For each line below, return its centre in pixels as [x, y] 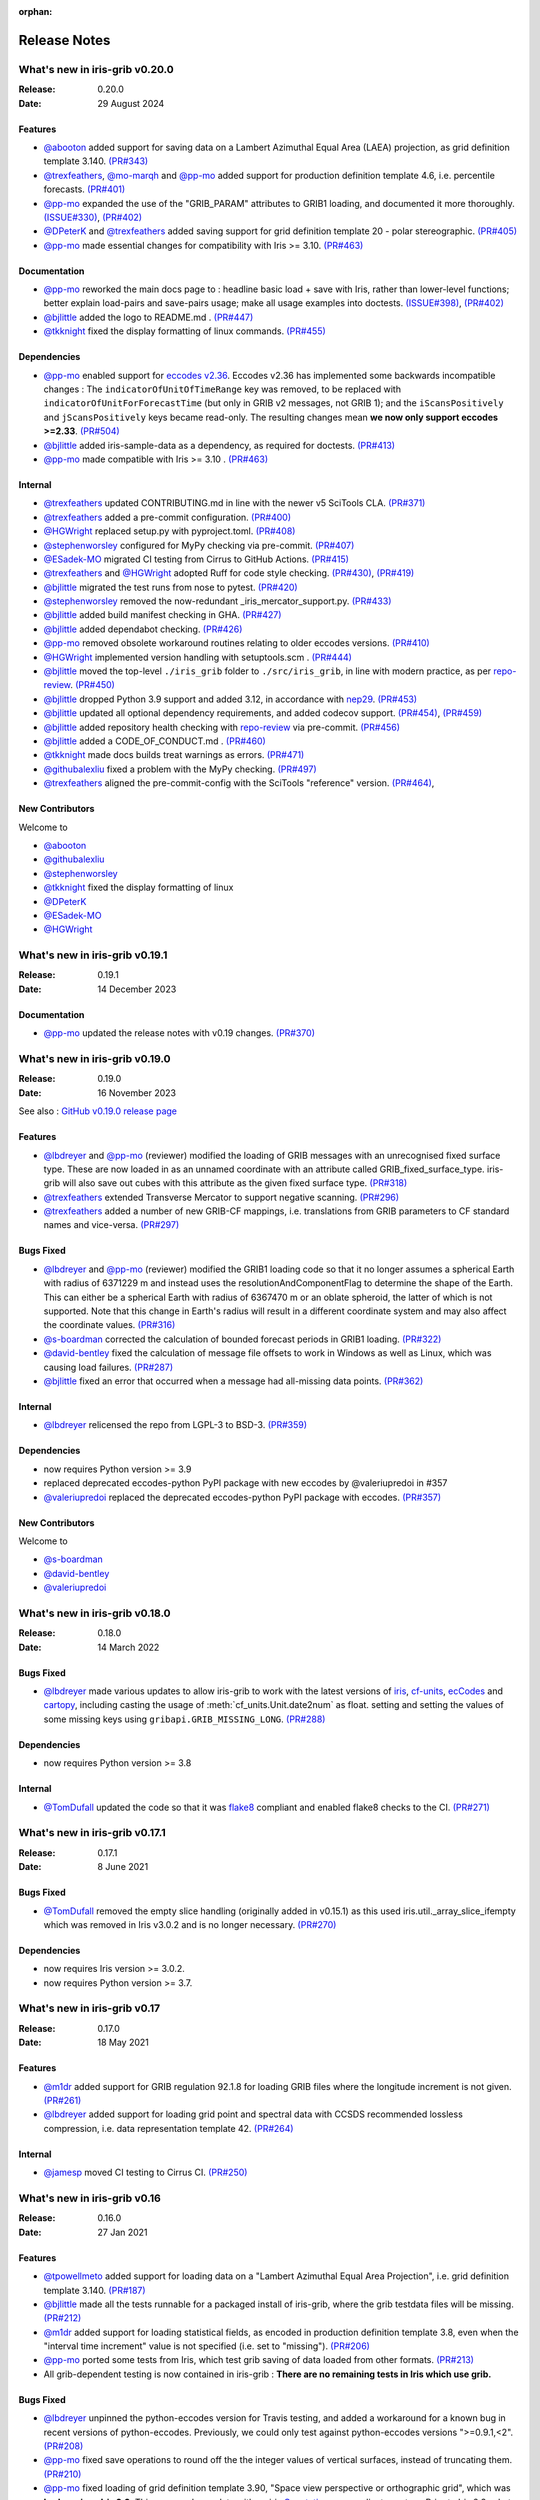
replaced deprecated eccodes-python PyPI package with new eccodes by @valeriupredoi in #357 [245, 1483]
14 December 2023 [137, 989]
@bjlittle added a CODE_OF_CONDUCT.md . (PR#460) [155, 741]
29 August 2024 [131, 103]
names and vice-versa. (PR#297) [111, 1225]
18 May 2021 [123, 2042]
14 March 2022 [128, 1647]
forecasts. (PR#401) [84, 189]
